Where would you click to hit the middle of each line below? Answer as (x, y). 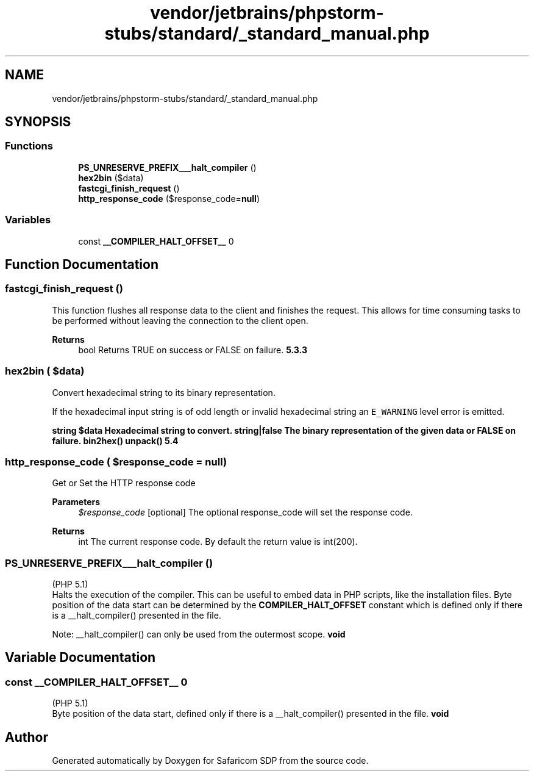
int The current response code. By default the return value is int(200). (218, 542)
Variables (28, 220)
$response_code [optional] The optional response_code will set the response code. (245, 512)
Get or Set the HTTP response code (124, 483)
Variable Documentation (80, 658)
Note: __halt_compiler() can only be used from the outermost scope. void (199, 634)
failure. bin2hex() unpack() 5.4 (115, 440)
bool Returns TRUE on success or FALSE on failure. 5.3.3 (193, 350)
